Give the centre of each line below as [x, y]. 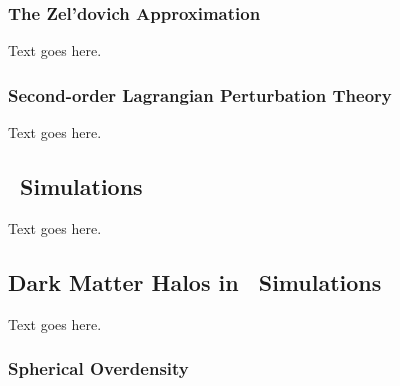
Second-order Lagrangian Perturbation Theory [200, 94]
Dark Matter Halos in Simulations [195, 281]
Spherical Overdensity [98, 368]
